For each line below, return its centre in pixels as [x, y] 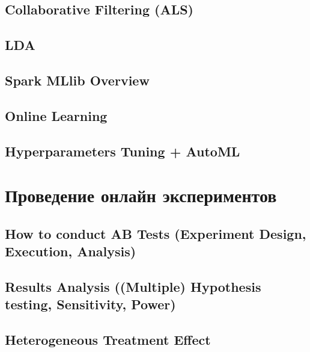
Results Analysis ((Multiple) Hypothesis [133, 286]
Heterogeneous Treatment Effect [108, 340]
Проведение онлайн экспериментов [141, 195]
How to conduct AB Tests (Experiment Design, [156, 233]
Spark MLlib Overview [77, 80]
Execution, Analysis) [71, 251]
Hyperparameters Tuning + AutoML [123, 151]
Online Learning [56, 115]
